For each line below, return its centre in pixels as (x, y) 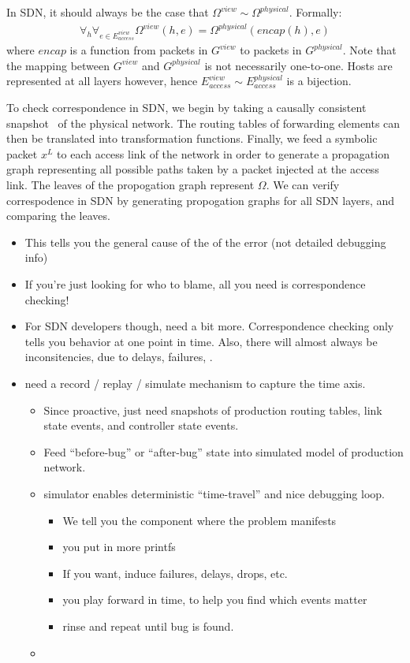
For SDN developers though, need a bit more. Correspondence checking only (209, 326)
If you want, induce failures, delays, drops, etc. (175, 573)
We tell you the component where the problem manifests (199, 520)
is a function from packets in (139, 50)
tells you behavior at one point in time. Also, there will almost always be (201, 341)
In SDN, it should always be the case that (108, 12)
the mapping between (58, 65)
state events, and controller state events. (141, 425)
